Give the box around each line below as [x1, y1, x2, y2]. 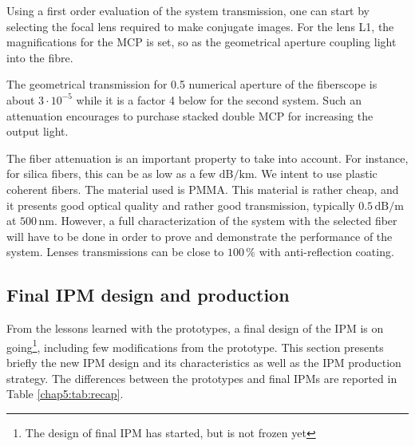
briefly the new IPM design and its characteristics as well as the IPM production [6, 353, 401, 370]
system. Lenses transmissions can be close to [6, 243, 224, 260]
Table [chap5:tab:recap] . [6, 385, 124, 402]
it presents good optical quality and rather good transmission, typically [6, 196, 355, 213]
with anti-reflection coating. [259, 243, 394, 260]
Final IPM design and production [6, 282, 290, 307]
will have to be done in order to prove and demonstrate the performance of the [6, 227, 393, 244]
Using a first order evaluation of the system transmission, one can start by [6, 2, 370, 18]
